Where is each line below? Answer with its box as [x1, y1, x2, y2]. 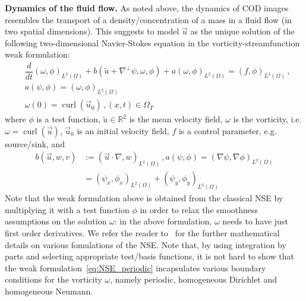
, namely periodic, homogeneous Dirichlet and [110, 273, 277, 286]
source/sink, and [5, 137, 65, 150]
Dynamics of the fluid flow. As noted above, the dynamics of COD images [5, 2, 289, 14]
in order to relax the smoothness [140, 203, 258, 216]
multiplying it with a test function [5, 203, 130, 216]
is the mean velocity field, [129, 113, 223, 125]
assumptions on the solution [5, 215, 107, 227]
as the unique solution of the [190, 25, 295, 37]
